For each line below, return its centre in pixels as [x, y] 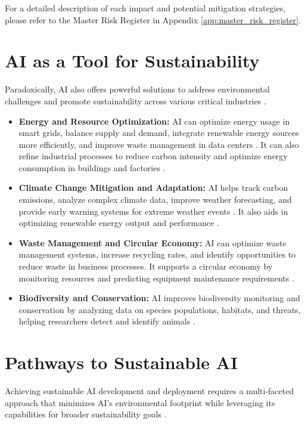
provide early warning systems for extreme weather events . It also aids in [153, 211]
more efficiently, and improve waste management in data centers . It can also [159, 144]
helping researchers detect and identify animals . [107, 321]
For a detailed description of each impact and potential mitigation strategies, [145, 8]
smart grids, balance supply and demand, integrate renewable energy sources [159, 133]
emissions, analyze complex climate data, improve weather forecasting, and [155, 199]
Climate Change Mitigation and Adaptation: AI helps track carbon [153, 188]
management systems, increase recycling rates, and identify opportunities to [157, 254]
